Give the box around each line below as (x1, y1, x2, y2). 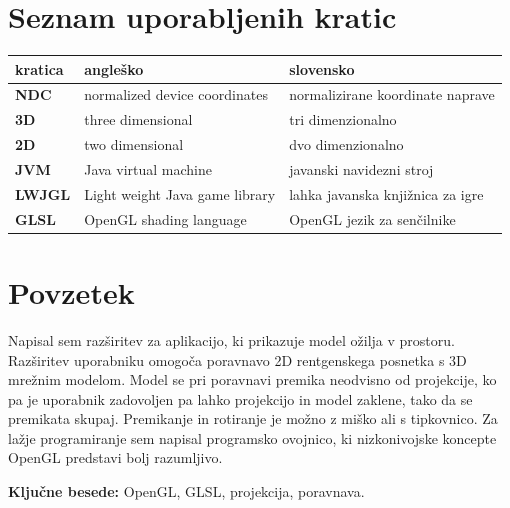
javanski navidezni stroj (289, 159, 434, 179)
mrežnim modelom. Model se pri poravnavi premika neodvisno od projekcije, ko (8, 369, 497, 390)
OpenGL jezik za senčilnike (289, 208, 456, 229)
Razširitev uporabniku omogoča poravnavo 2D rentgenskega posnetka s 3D (8, 349, 467, 370)
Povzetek (8, 271, 135, 312)
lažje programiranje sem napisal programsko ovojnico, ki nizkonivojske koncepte (8, 427, 497, 448)
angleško (84, 58, 144, 79)
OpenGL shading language (84, 208, 247, 229)
